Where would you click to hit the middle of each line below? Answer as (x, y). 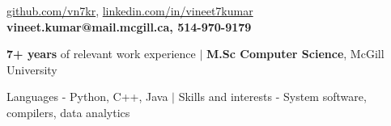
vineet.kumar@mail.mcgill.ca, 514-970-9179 (129, 26)
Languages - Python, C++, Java (87, 97)
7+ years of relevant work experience (101, 54)
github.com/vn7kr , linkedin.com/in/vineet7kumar (130, 10)
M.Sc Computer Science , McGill (295, 54)
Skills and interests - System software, (272, 97)
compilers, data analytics (68, 112)
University (32, 69)
